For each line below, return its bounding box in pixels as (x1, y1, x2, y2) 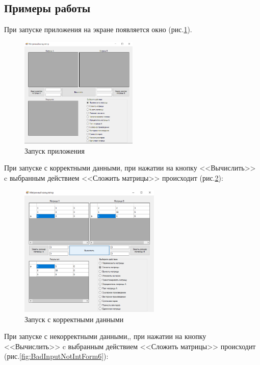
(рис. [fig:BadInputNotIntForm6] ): (4, 351, 109, 361)
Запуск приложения (24, 145, 85, 156)
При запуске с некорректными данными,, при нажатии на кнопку (4, 331, 206, 342)
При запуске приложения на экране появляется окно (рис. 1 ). (4, 24, 192, 35)
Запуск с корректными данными (24, 313, 124, 324)
